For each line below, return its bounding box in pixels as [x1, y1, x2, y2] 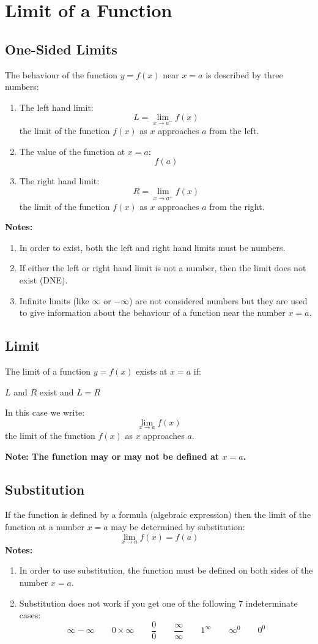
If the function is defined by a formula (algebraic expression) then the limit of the [5, 508, 311, 521]
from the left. [209, 124, 259, 137]
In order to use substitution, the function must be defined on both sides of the [19, 564, 313, 577]
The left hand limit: [19, 100, 94, 113]
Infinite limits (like [19, 294, 89, 307]
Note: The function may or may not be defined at [5, 449, 220, 462]
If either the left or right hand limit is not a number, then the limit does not [19, 261, 306, 274]
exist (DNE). [19, 274, 68, 286]
